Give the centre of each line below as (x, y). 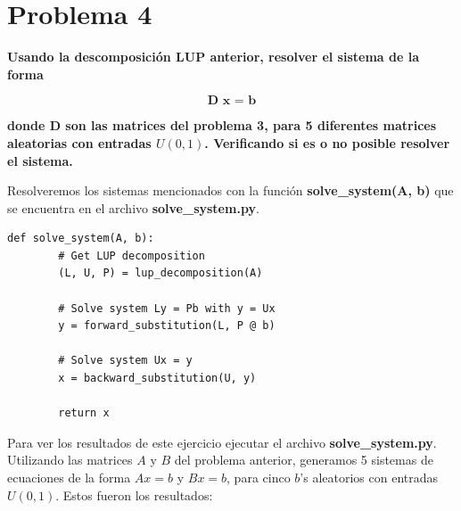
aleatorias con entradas (79, 142)
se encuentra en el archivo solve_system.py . (133, 207)
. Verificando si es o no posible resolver (327, 142)
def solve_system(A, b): (81, 239)
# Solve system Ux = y (125, 361)
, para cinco (259, 477)
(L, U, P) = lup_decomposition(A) (161, 273)
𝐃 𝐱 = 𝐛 (232, 101)
